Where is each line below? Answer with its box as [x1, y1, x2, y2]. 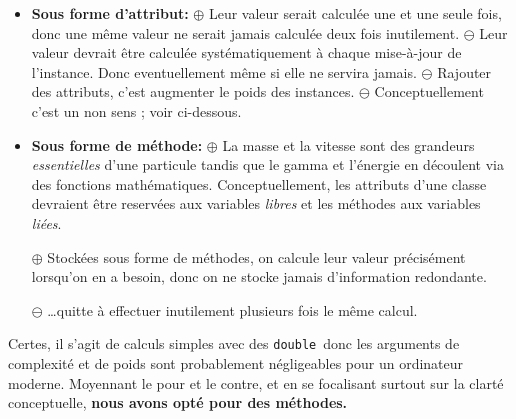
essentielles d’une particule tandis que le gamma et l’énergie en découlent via [31, 154, 504, 175]
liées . [31, 212, 62, 233]
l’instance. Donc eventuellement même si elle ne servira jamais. [31, 61, 417, 82]
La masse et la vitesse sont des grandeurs [222, 134, 475, 155]
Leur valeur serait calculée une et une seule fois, [208, 3, 502, 23]
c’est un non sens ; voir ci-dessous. [31, 100, 242, 121]
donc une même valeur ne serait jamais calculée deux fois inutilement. [31, 22, 460, 43]
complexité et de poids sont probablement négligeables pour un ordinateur [8, 352, 464, 373]
